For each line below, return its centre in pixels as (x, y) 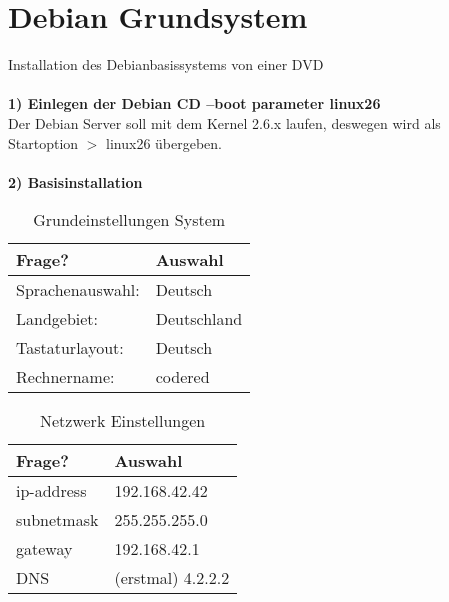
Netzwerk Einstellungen (122, 421)
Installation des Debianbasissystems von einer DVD (166, 64)
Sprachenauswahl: (78, 290)
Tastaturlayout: (70, 348)
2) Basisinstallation (75, 181)
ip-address (51, 491)
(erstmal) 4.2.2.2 (172, 578)
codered (182, 377)
